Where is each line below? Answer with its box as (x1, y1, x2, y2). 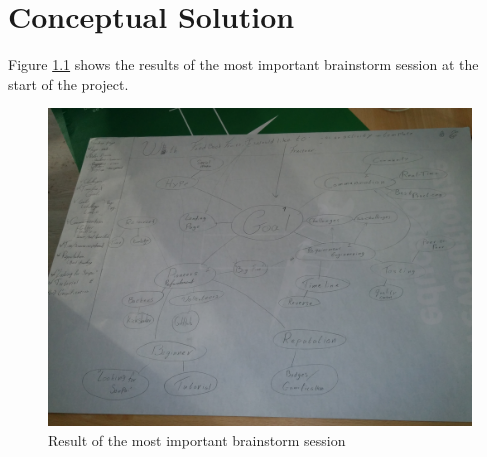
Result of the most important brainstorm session (48, 429, 346, 450)
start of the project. (8, 73, 129, 94)
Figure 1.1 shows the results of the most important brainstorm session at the (8, 54, 479, 75)
